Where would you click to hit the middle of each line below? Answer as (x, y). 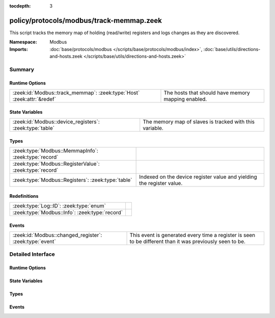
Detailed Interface (32, 254)
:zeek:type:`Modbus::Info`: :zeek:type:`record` (68, 213)
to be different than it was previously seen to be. (187, 242)
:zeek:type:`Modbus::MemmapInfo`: (56, 151)
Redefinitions (24, 196)
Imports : (19, 49)
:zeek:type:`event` (34, 242)
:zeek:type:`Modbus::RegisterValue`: (56, 164)
